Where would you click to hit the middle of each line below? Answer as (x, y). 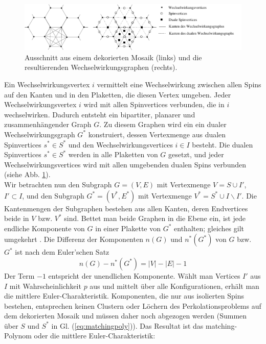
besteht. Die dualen (223, 144)
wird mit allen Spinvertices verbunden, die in (154, 104)
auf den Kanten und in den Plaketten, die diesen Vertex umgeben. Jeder (118, 94)
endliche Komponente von (45, 228)
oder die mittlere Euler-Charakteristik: (95, 336)
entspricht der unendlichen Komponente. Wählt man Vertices (144, 275)
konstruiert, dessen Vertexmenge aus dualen (157, 134)
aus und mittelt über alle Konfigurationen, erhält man (174, 286)
